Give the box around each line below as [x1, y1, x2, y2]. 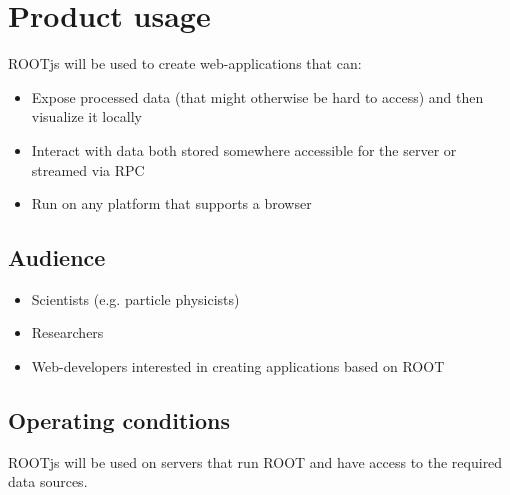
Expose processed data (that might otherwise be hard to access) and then [31, 86, 484, 107]
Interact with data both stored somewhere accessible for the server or [31, 139, 457, 160]
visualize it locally [31, 106, 142, 127]
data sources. [8, 471, 88, 492]
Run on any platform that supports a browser [31, 193, 312, 214]
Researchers [31, 322, 104, 343]
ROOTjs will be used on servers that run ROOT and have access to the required [8, 451, 503, 472]
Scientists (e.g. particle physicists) [31, 288, 240, 309]
